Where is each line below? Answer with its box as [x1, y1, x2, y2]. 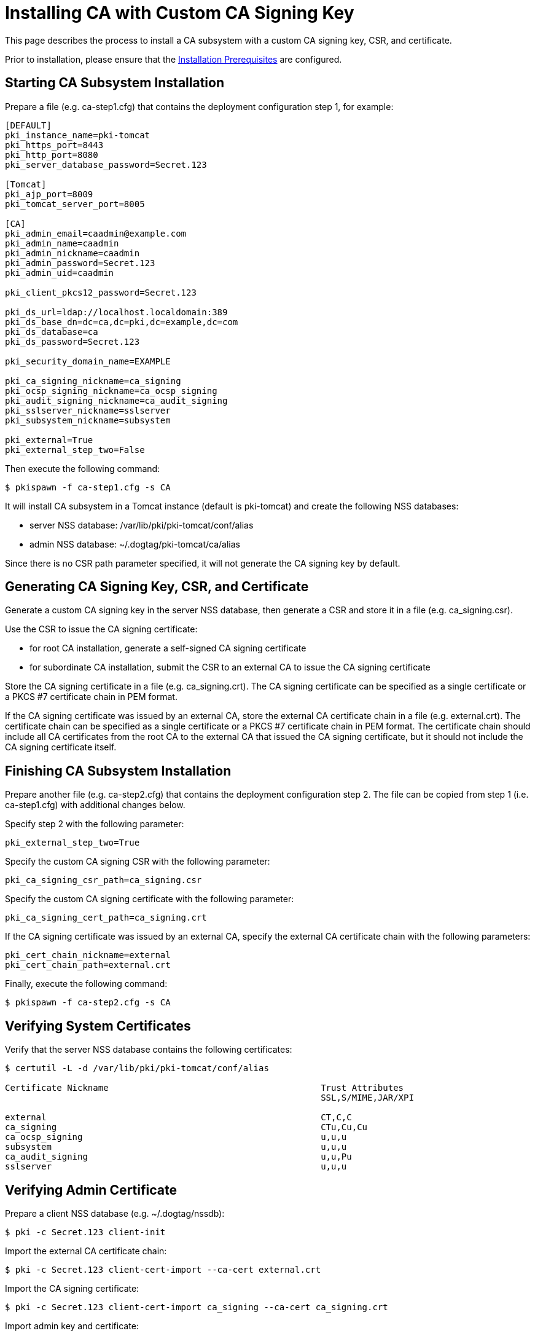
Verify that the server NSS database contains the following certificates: [5, 1044, 292, 1055]
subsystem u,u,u [5, 1142, 347, 1152]
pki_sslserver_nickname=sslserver [5, 405, 171, 415]
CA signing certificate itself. [5, 742, 117, 753]
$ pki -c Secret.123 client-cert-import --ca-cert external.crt [5, 1264, 321, 1275]
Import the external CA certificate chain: [5, 1245, 167, 1256]
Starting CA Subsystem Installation [5, 75, 224, 91]
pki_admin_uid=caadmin [5, 267, 114, 278]
